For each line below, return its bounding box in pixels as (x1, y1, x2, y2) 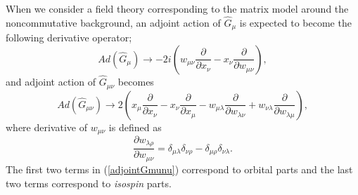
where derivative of (6, 119, 87, 134)
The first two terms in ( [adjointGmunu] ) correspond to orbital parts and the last (6, 161, 353, 176)
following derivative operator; (6, 30, 132, 45)
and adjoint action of (6, 74, 96, 89)
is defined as (108, 119, 162, 134)
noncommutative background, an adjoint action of (6, 15, 221, 29)
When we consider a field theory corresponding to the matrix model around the (6, 1, 349, 15)
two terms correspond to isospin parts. (6, 175, 172, 190)
